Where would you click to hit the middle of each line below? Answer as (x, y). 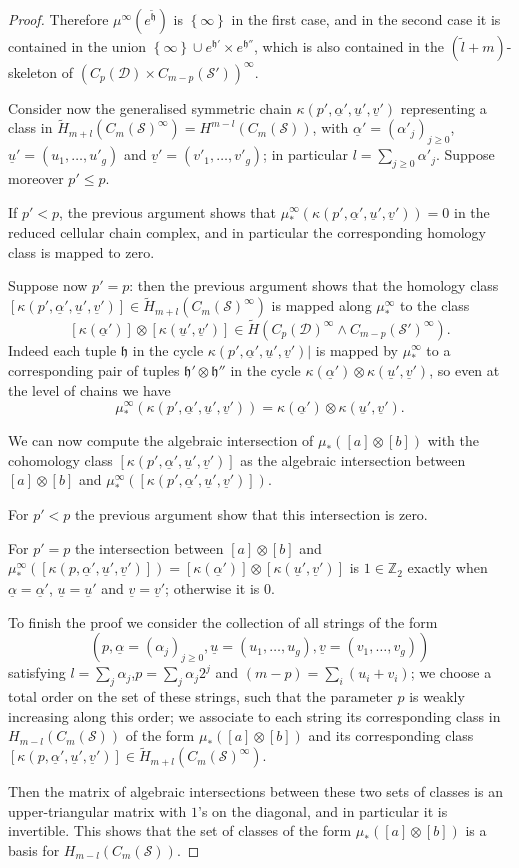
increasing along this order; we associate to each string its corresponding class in (254, 715)
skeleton (33, 71)
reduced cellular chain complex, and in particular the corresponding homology (247, 232)
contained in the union (77, 46)
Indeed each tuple (62, 349)
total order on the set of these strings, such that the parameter (200, 696)
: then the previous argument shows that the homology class (314, 285)
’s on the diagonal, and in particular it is (322, 810)
